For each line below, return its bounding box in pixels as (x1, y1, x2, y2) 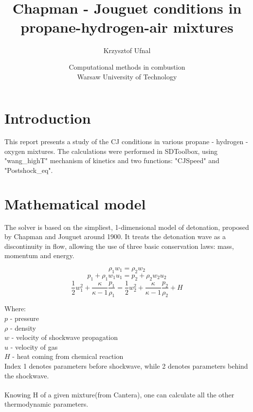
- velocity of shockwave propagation (11, 332, 118, 342)
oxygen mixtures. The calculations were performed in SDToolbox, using (4, 146, 218, 156)
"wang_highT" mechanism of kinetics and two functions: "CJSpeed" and (4, 155, 219, 166)
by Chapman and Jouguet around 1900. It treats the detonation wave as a (4, 231, 226, 242)
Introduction (4, 108, 91, 128)
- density (10, 322, 36, 333)
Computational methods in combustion (69, 61, 185, 72)
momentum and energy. (4, 250, 74, 261)
